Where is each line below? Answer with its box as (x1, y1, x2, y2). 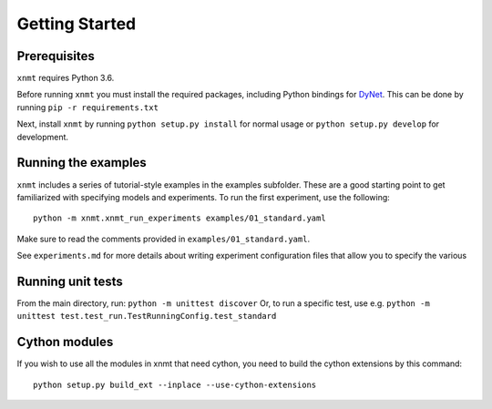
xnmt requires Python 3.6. (16, 73, 115, 84)
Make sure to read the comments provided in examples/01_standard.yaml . (16, 233, 310, 244)
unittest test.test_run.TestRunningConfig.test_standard (16, 311, 277, 322)
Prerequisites (16, 48, 95, 64)
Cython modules (16, 334, 114, 350)
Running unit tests (16, 273, 123, 289)
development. (16, 131, 68, 142)
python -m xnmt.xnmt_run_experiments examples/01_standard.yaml (33, 213, 327, 223)
